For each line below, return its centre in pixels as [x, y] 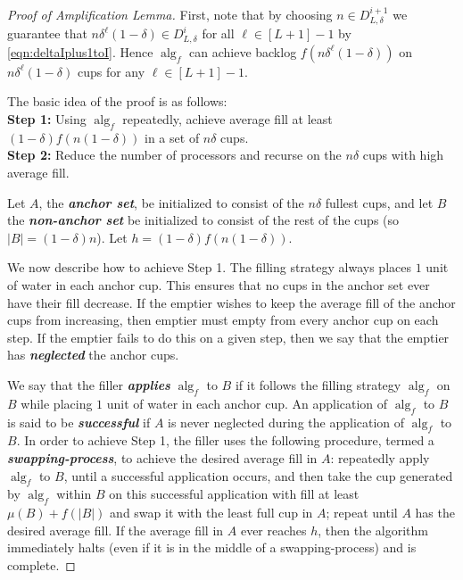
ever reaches [273, 530]
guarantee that [47, 33]
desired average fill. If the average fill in [116, 530]
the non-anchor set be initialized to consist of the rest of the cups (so [203, 220]
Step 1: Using [47, 119]
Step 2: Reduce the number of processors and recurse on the [174, 155]
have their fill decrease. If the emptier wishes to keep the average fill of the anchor [231, 302]
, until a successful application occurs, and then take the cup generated [258, 475]
